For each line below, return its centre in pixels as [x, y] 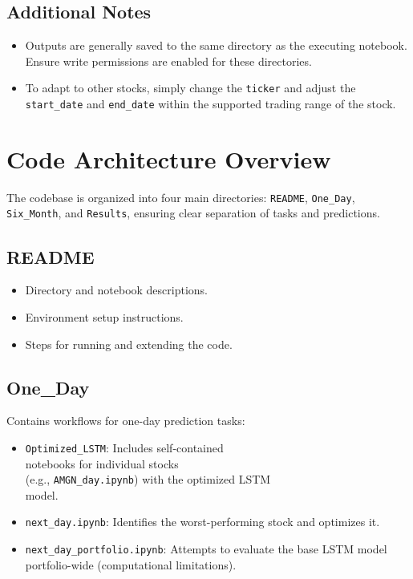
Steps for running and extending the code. [129, 344]
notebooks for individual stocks [102, 463]
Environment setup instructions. [104, 316]
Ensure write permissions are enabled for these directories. [168, 61]
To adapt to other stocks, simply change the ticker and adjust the [190, 88]
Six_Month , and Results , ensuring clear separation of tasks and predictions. [193, 213]
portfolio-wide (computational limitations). [131, 564]
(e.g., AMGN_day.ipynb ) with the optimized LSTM [148, 479]
